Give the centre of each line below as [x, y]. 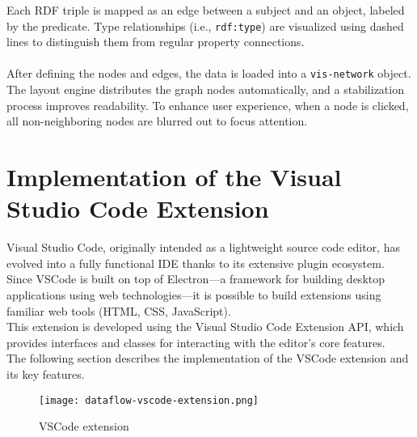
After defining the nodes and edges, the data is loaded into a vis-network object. [209, 73]
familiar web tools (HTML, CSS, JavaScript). [119, 310]
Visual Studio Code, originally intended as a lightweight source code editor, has [203, 247]
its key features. [46, 373]
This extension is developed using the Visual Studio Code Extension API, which [205, 327]
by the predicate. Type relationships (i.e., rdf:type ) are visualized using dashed [205, 25]
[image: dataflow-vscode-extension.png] [149, 400]
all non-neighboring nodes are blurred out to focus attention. [157, 121]
